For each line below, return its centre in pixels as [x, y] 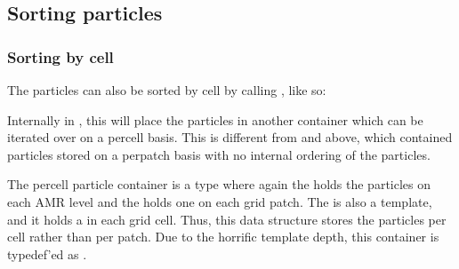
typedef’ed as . [47, 253]
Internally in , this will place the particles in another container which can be [215, 119]
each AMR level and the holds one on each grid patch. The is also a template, [220, 201]
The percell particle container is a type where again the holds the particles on [219, 184]
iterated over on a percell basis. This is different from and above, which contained [230, 137]
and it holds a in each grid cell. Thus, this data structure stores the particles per [227, 219]
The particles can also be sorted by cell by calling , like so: [167, 90]
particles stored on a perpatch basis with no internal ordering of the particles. [219, 154]
